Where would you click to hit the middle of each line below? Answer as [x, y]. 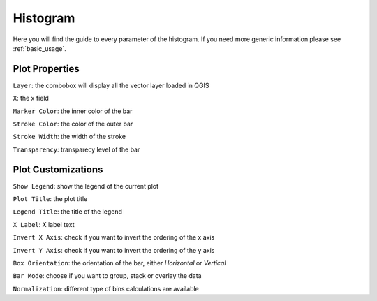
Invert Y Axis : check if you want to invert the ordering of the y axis [114, 250]
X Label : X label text [44, 224]
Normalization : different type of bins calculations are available [106, 288]
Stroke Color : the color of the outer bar [73, 124]
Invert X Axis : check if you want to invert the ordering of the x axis [114, 237]
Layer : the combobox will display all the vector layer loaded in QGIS [111, 85]
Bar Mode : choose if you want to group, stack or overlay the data [107, 276]
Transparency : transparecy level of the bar [76, 149]
